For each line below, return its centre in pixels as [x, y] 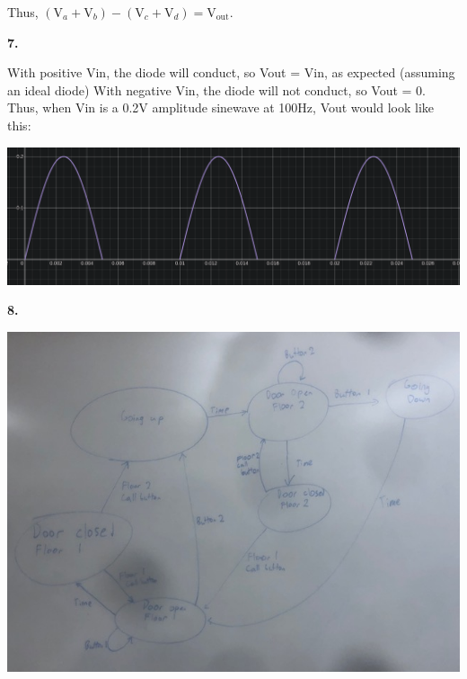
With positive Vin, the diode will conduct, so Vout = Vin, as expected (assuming [231, 72]
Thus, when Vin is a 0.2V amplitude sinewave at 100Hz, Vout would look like [221, 107]
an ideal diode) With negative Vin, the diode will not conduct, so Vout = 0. [217, 89]
